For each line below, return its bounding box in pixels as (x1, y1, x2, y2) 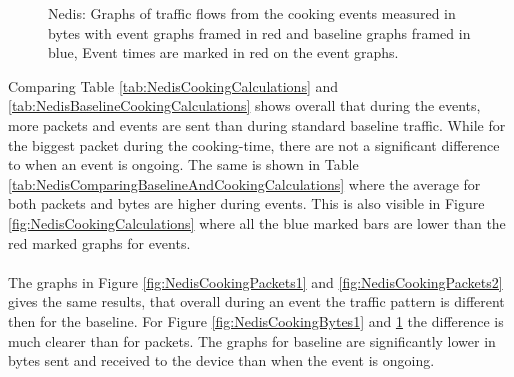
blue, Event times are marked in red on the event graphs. (48, 42, 399, 63)
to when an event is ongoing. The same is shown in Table (8, 154, 359, 175)
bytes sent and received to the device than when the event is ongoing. (8, 350, 435, 371)
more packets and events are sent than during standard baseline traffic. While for (8, 114, 506, 135)
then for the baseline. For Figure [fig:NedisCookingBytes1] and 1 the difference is (8, 310, 504, 331)
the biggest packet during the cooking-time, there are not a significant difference (8, 134, 500, 155)
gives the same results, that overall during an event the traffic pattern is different (8, 291, 505, 312)
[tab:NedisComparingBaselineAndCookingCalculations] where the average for (8, 173, 481, 194)
